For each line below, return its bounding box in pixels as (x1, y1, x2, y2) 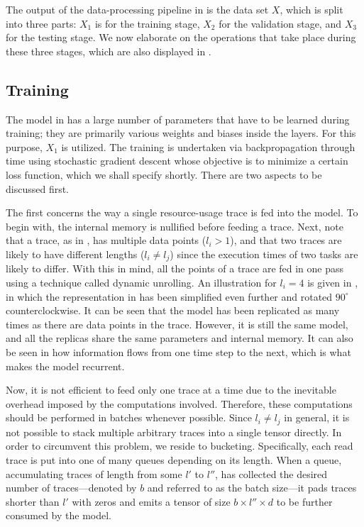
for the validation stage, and (219, 16, 341, 30)
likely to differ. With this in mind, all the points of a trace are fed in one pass (6, 261, 344, 276)
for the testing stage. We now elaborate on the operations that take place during (6, 30, 356, 45)
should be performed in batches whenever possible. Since (6, 410, 252, 425)
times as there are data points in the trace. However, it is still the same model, (6, 316, 348, 331)
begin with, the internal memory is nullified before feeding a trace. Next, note (6, 218, 343, 233)
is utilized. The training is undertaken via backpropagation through (61, 139, 355, 154)
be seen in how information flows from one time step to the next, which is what (6, 344, 351, 359)
